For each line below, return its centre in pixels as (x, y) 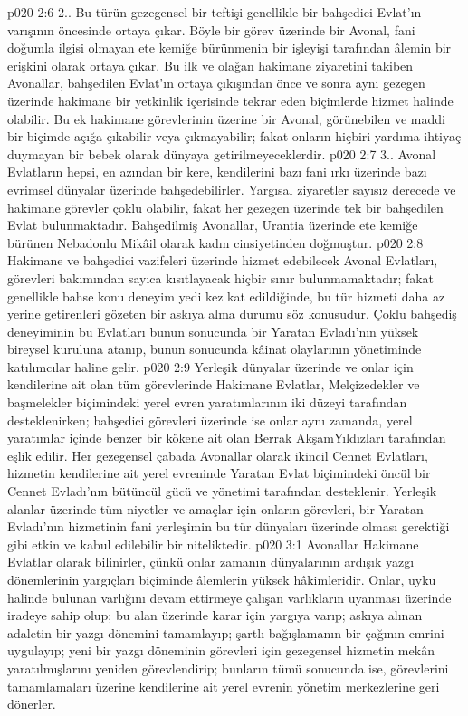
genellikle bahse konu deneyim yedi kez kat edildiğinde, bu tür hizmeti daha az (226, 296)
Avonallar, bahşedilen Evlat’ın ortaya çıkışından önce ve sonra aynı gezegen (216, 83)
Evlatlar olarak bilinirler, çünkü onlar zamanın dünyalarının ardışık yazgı (211, 562)
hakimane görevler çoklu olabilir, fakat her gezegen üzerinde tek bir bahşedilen (225, 207)
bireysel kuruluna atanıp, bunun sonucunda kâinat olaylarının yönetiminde (215, 349)
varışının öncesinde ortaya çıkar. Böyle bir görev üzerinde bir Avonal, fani (211, 29)
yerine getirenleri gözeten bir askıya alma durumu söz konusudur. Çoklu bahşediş (232, 314)
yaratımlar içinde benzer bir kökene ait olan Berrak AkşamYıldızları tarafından (227, 438)
